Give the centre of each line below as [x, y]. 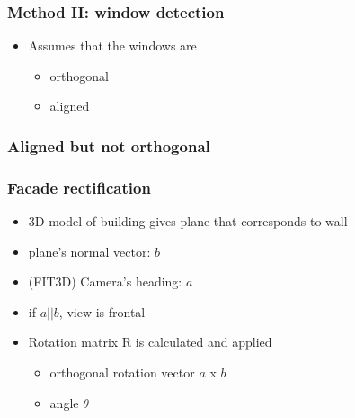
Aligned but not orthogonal [109, 145]
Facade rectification [79, 187]
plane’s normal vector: [89, 251]
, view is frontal [102, 311]
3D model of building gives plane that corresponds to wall [188, 221]
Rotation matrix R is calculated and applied [150, 342]
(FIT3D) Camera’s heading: [105, 282]
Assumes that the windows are [112, 45]
